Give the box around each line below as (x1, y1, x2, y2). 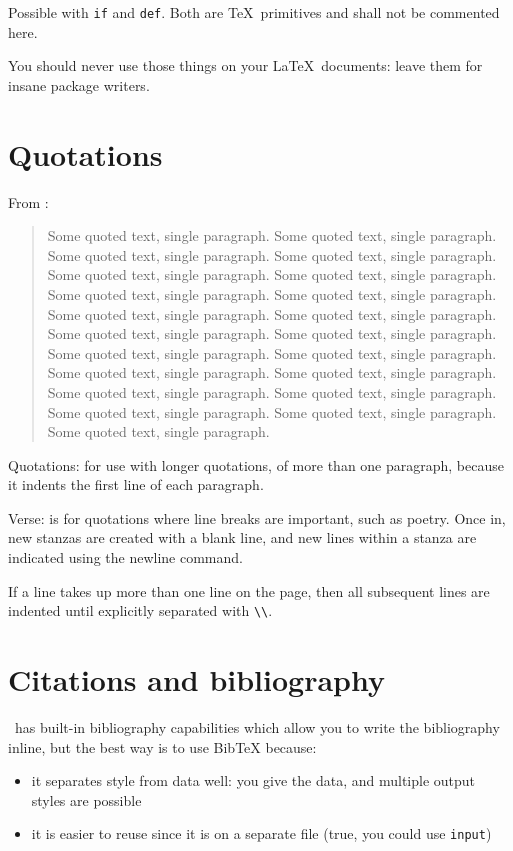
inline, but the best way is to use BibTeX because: (8, 736, 317, 757)
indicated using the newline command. (8, 547, 243, 568)
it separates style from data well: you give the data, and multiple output (31, 770, 476, 791)
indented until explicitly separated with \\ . (8, 600, 273, 621)
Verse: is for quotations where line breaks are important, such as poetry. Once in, (8, 507, 506, 528)
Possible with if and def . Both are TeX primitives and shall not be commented (8, 2, 500, 22)
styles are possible (31, 789, 142, 810)
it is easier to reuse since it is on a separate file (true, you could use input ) (31, 823, 492, 844)
